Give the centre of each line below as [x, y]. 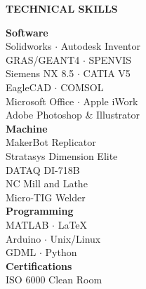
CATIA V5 [107, 73]
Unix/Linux [75, 238]
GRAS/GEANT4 [43, 59]
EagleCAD [28, 87]
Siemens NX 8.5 [40, 73]
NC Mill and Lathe [47, 183]
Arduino [24, 238]
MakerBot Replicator [51, 142]
